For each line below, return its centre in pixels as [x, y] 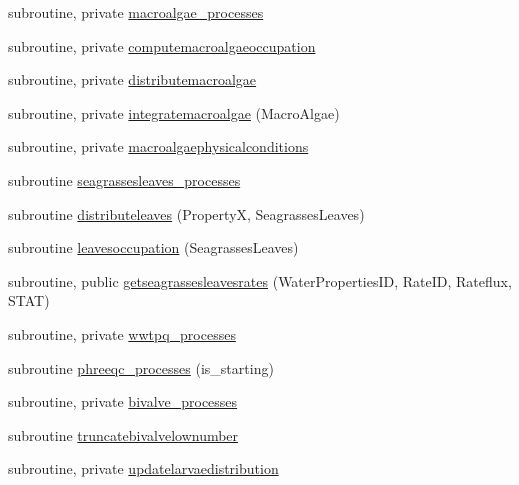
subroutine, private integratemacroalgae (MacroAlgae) [174, 112]
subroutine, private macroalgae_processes [136, 12]
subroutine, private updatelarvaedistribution [143, 468]
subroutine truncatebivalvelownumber [123, 434]
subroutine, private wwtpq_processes [122, 333]
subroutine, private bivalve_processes [123, 401]
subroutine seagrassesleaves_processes [124, 179]
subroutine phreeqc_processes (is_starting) [141, 367]
